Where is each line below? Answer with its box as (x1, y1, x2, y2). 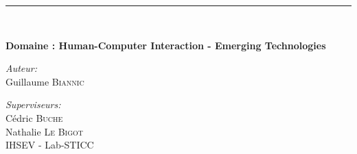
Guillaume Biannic (5, 74, 84, 88)
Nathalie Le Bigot (5, 124, 84, 138)
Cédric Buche (5, 110, 63, 125)
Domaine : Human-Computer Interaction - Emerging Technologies (5, 38, 326, 52)
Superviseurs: (5, 97, 61, 112)
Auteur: (5, 61, 38, 75)
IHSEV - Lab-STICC (5, 138, 94, 152)
